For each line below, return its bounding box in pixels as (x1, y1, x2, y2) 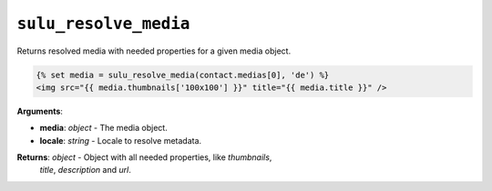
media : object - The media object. (39, 123, 168, 134)
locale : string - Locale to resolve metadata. (39, 135, 202, 146)
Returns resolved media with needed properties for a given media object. (16, 45, 292, 56)
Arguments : (16, 106, 64, 116)
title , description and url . (39, 165, 131, 176)
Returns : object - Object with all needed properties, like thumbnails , (16, 152, 272, 163)
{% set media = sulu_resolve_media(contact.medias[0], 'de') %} (36, 69, 330, 80)
